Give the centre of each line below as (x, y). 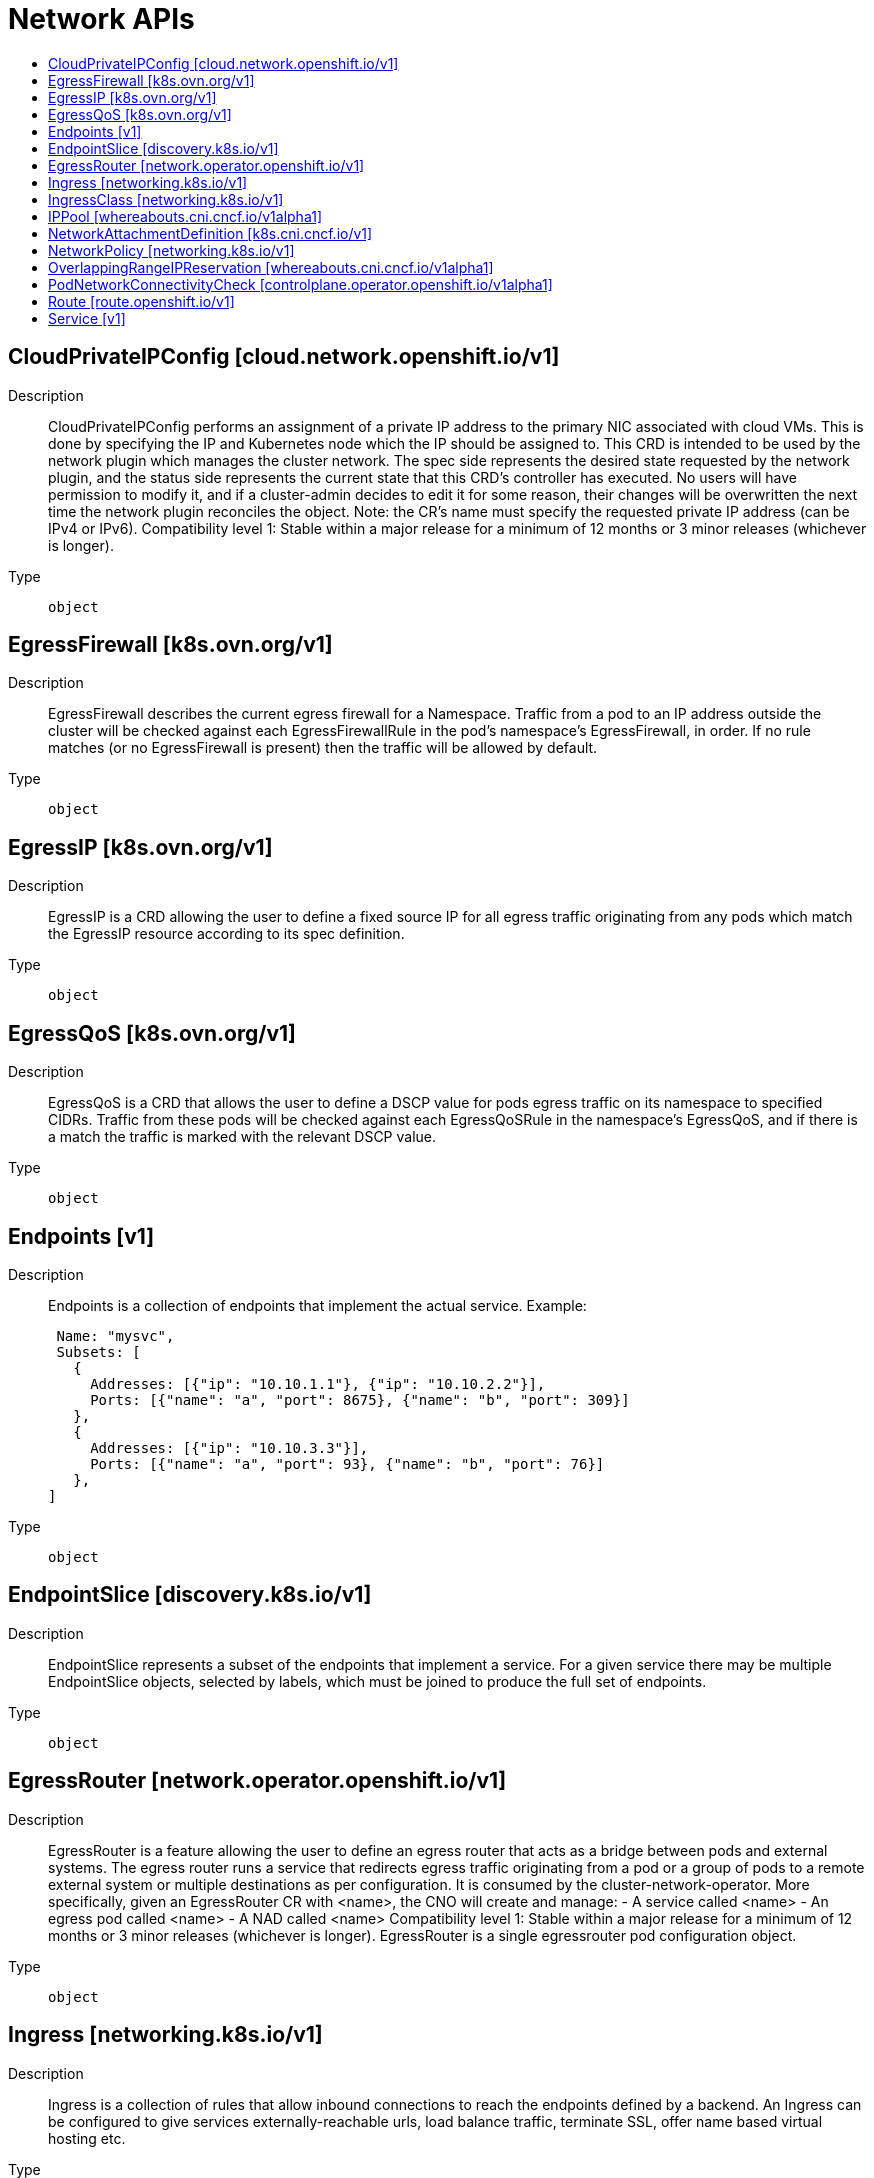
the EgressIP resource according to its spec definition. (226, 934)
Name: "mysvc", (115, 1335)
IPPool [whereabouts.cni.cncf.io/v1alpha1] (185, 216)
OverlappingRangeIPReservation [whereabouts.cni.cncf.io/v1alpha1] (271, 267)
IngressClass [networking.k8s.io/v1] (166, 199)
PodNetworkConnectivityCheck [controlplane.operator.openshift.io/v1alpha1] (300, 284)
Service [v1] (87, 318)
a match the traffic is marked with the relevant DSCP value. (242, 1137)
